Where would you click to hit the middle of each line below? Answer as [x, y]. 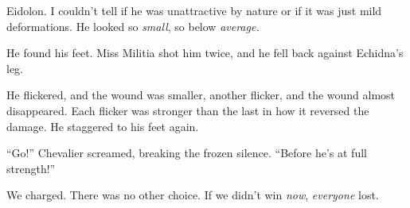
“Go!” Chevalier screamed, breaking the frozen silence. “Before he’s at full [187, 153]
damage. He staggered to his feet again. [103, 126]
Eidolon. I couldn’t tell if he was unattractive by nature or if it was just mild [194, 10]
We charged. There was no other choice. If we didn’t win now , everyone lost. [193, 195]
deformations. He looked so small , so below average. [133, 26]
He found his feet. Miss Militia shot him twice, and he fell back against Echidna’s [205, 53]
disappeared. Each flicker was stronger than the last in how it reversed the [188, 110]
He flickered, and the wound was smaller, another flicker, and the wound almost [201, 95]
